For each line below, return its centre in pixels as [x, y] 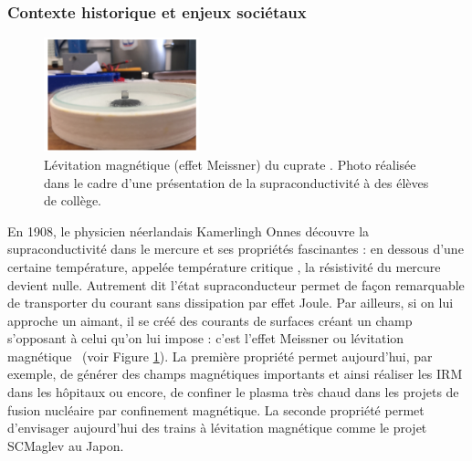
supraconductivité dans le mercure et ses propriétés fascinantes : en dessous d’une [236, 249]
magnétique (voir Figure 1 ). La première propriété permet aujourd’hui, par [220, 356]
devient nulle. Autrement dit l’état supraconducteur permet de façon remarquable [236, 284]
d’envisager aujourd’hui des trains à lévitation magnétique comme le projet [217, 428]
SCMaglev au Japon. [66, 445]
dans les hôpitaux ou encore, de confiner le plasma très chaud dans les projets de [233, 392]
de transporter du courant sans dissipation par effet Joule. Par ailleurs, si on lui [231, 303]
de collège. [73, 200]
